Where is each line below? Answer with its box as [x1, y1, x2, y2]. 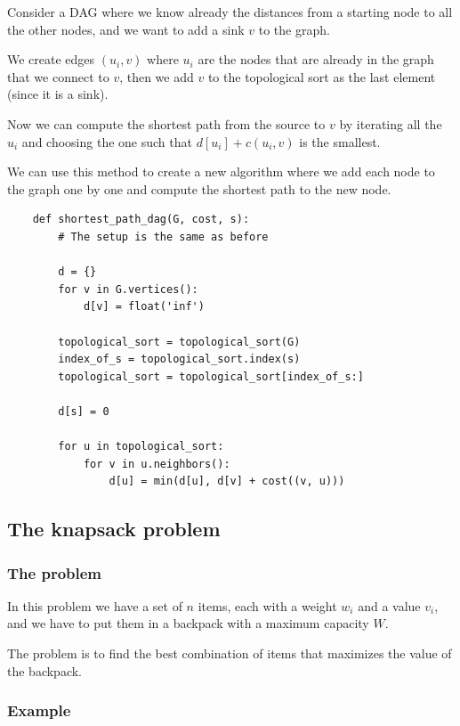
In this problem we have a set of [7, 596, 182, 615]
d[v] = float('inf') [83, 300, 205, 314]
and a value [358, 596, 421, 615]
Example [7, 699, 71, 722]
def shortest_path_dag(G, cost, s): [32, 213, 250, 226]
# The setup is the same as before [58, 230, 269, 243]
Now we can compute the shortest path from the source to [7, 114, 326, 133]
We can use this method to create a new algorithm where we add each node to [7, 162, 435, 181]
